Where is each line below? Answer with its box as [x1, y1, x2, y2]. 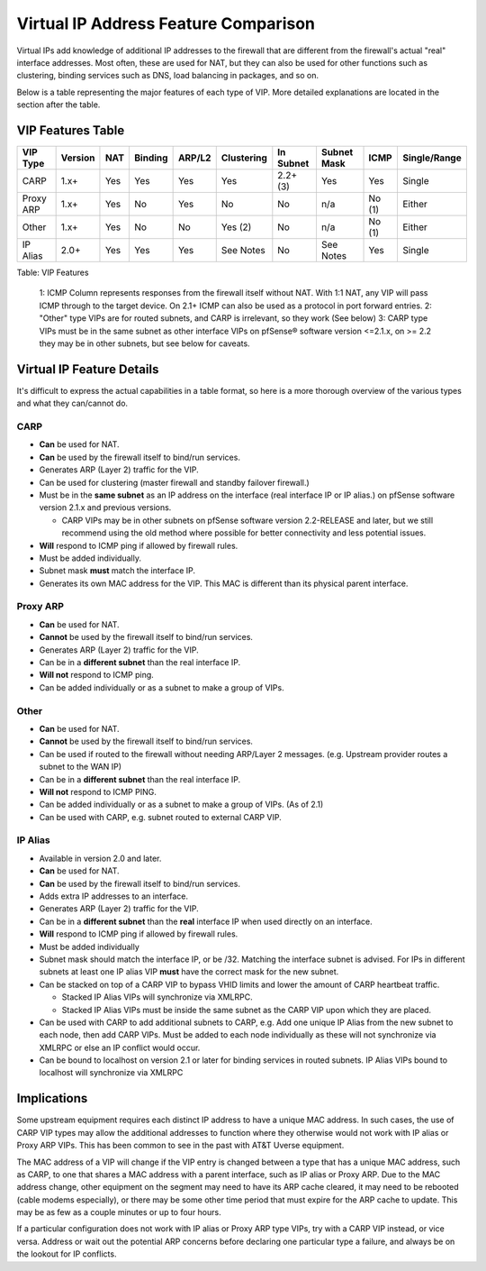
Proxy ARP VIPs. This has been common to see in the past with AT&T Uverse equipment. [16, 1140, 345, 1151]
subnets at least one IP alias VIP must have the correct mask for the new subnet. [39, 966, 339, 977]
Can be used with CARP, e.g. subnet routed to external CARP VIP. [39, 811, 283, 822]
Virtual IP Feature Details [16, 361, 159, 377]
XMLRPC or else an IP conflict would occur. [39, 1042, 201, 1053]
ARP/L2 [177, 151, 211, 164]
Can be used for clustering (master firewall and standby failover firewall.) [39, 477, 310, 488]
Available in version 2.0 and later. [39, 853, 162, 864]
